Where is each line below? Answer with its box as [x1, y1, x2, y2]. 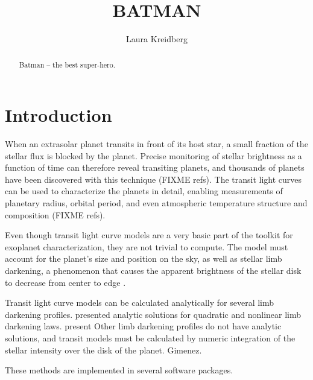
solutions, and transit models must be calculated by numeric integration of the [5, 332, 296, 344]
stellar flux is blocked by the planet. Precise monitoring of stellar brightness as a [5, 149, 302, 162]
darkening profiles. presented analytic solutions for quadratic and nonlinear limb [5, 308, 302, 320]
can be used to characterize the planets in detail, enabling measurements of [5, 185, 283, 197]
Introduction [5, 103, 112, 127]
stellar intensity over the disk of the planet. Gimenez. [5, 343, 202, 356]
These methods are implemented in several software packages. [5, 364, 233, 376]
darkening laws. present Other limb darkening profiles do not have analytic [5, 320, 282, 332]
